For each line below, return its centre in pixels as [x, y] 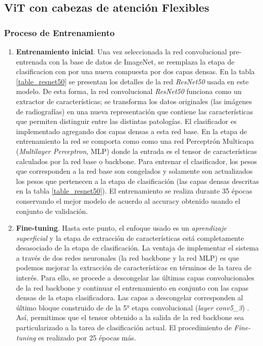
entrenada [31, 61]
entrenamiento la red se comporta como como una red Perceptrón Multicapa [135, 141]
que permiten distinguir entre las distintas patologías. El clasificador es [126, 121]
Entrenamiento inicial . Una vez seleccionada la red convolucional [121, 51]
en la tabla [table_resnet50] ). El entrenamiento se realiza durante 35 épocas [134, 191]
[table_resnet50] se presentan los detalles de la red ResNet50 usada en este [132, 81]
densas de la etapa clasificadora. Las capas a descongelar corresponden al [129, 297]
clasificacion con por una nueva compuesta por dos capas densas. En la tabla [135, 71]
